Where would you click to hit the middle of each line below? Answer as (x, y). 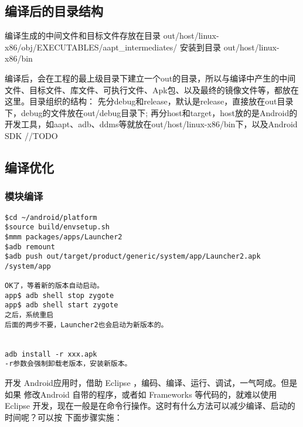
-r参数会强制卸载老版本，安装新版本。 (68, 364)
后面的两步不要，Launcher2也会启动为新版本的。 (86, 325)
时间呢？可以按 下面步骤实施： (64, 417)
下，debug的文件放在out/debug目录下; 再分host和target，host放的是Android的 (151, 112)
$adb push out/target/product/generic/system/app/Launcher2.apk (133, 257)
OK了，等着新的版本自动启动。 (54, 286)
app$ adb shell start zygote (62, 305)
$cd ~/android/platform (51, 217)
